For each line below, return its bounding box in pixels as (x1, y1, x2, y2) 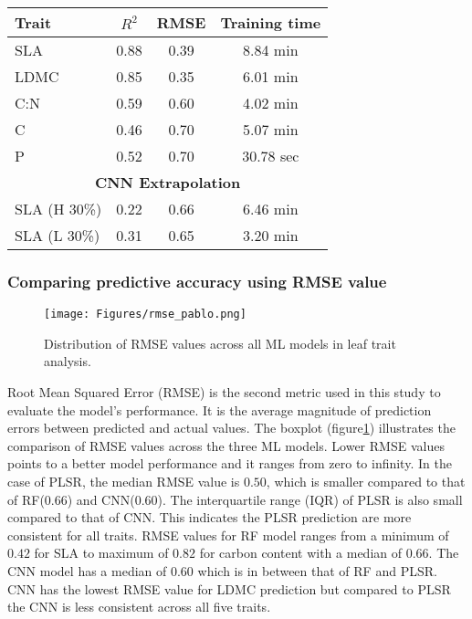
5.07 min (243, 119, 299, 140)
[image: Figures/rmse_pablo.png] (44, 308, 246, 321)
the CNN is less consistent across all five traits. (7, 597, 271, 616)
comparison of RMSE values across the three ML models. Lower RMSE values (7, 435, 445, 455)
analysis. (44, 351, 91, 371)
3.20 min (243, 225, 299, 246)
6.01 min (243, 66, 299, 87)
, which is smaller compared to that (266, 472, 466, 491)
